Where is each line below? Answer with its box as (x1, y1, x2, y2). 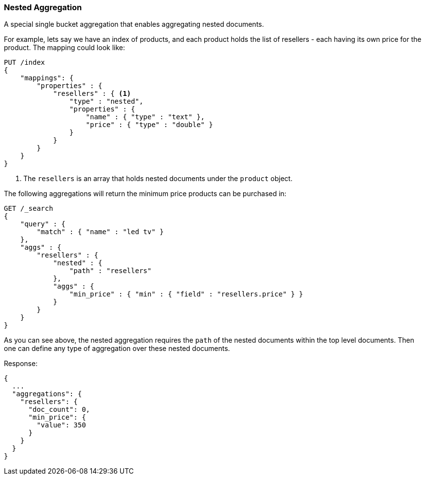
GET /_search (4, 204, 53, 213)
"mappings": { (20, 74, 74, 82)
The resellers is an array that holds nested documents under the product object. (23, 174, 293, 183)
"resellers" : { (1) (53, 90, 131, 98)
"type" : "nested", (69, 97, 143, 106)
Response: (4, 359, 38, 368)
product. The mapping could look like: (4, 43, 125, 52)
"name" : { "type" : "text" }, (86, 113, 205, 121)
